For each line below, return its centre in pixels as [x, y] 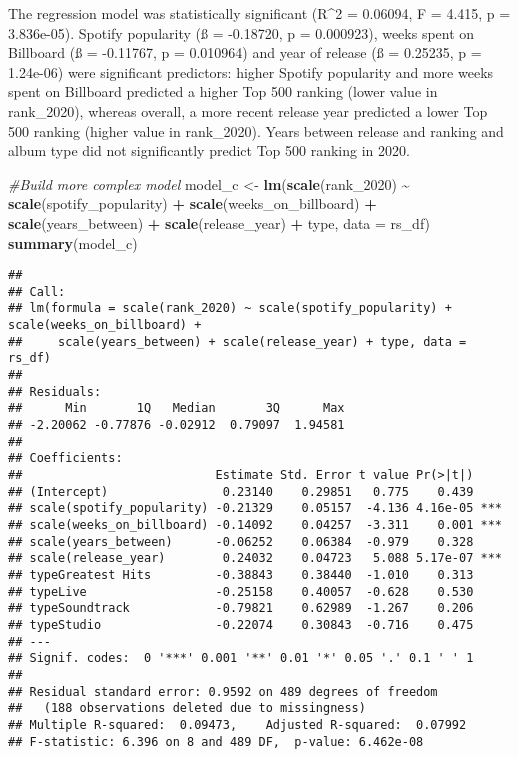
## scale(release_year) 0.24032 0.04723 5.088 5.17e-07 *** [255, 558]
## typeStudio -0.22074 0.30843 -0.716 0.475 [241, 624]
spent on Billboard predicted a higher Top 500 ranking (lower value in [223, 91]
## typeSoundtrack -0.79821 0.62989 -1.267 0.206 [241, 608]
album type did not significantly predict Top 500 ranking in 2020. [209, 150]
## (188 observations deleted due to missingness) [187, 708]
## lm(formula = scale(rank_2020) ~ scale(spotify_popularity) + [230, 308]
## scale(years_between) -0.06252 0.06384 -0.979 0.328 [241, 541]
